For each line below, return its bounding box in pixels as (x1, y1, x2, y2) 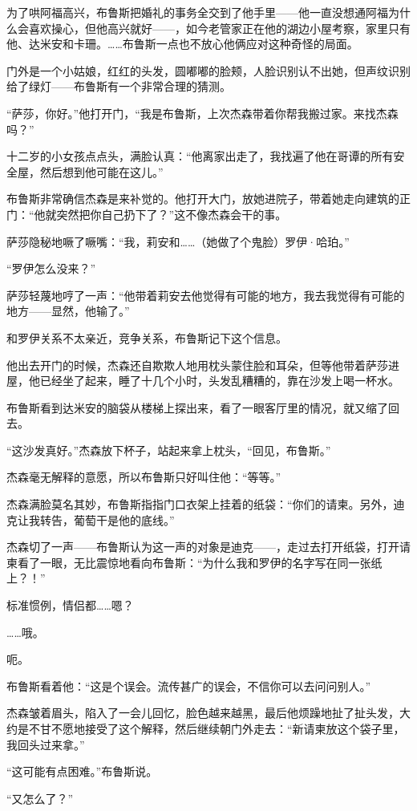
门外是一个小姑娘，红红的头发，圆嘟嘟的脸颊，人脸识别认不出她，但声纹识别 (6, 62, 411, 79)
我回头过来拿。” (6, 736, 85, 752)
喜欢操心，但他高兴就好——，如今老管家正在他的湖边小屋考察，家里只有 (28, 19, 411, 36)
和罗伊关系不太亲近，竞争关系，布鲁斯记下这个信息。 (6, 329, 287, 346)
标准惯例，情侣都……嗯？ (6, 597, 134, 614)
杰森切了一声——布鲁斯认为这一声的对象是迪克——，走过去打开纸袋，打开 (6, 538, 399, 555)
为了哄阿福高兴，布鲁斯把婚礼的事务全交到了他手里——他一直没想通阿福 (6, 4, 388, 20)
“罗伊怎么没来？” (6, 260, 96, 277)
